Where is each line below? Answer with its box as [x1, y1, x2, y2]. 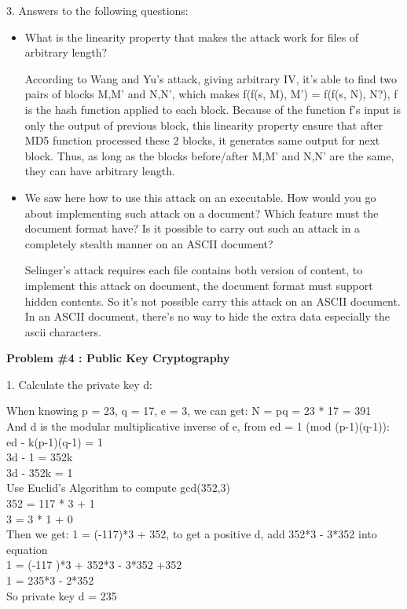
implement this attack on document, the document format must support [24, 277, 373, 293]
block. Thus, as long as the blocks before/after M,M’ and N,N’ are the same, [24, 147, 394, 163]
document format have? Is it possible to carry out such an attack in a [24, 220, 361, 237]
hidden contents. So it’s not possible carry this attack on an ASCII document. [24, 292, 401, 309]
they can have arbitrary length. [24, 163, 175, 179]
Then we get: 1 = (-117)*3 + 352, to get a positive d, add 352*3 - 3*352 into [6, 526, 377, 542]
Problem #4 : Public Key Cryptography [6, 350, 230, 366]
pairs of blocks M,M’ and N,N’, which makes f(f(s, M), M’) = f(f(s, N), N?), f [24, 86, 398, 102]
